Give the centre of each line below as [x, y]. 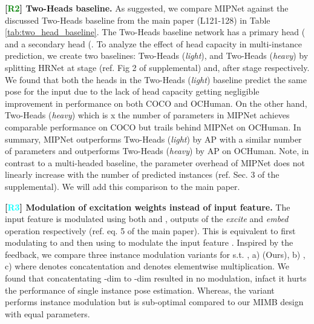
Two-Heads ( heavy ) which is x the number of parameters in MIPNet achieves [147, 115]
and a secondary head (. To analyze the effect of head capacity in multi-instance [153, 43]
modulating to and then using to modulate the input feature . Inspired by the [149, 242]
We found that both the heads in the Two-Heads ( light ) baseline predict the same [156, 79]
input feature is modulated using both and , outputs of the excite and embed [147, 219]
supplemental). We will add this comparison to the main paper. [123, 186]
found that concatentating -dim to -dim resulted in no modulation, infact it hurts [156, 278]
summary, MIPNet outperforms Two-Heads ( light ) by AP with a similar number [153, 139]
